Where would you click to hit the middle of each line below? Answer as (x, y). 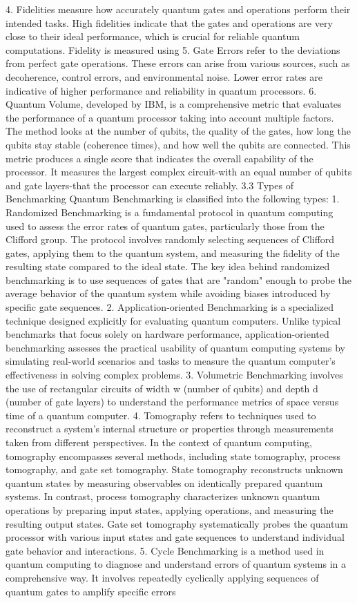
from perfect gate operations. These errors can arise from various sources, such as (178, 63)
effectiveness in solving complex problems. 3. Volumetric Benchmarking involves (174, 375)
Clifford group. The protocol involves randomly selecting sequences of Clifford (170, 239)
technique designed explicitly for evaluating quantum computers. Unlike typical (173, 320)
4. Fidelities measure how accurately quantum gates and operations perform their (178, 9)
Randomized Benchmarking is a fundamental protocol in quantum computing (170, 212)
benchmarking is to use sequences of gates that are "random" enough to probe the (178, 279)
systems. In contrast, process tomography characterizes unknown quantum (163, 496)
